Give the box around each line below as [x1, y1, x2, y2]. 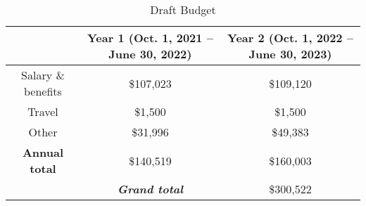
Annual [22, 144, 64, 160]
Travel [27, 103, 58, 120]
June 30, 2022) [108, 46, 192, 62]
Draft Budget [150, 1, 216, 18]
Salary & [21, 67, 65, 83]
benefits [24, 83, 62, 99]
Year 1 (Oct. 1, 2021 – [87, 30, 213, 46]
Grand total [117, 181, 184, 197]
